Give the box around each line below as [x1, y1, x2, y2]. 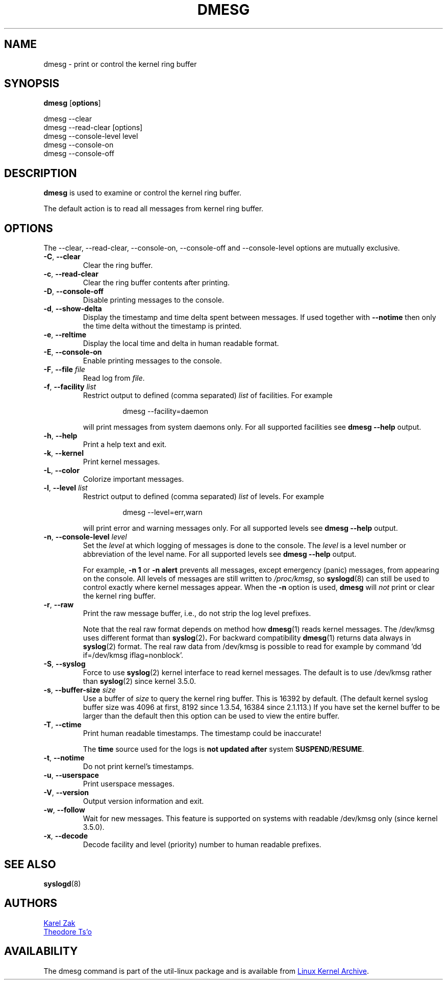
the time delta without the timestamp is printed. [83, 322, 242, 331]
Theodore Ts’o [43, 927, 92, 936]
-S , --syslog [43, 659, 86, 669]
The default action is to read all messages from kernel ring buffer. [43, 204, 264, 213]
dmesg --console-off [43, 149, 114, 158]
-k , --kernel [43, 449, 84, 458]
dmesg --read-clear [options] [43, 123, 143, 132]
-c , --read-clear [43, 269, 98, 279]
